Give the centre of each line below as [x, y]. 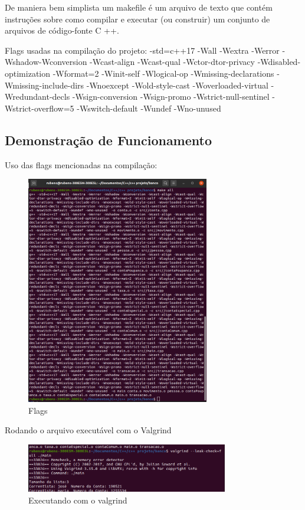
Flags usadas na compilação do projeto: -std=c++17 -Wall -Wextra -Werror [142, 50]
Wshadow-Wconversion [46, 62]
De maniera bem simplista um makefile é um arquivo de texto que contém [139, 7]
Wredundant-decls [37, 97]
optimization [28, 73]
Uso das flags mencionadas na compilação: [81, 164]
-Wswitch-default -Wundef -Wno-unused [149, 108]
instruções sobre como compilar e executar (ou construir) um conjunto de [137, 19]
